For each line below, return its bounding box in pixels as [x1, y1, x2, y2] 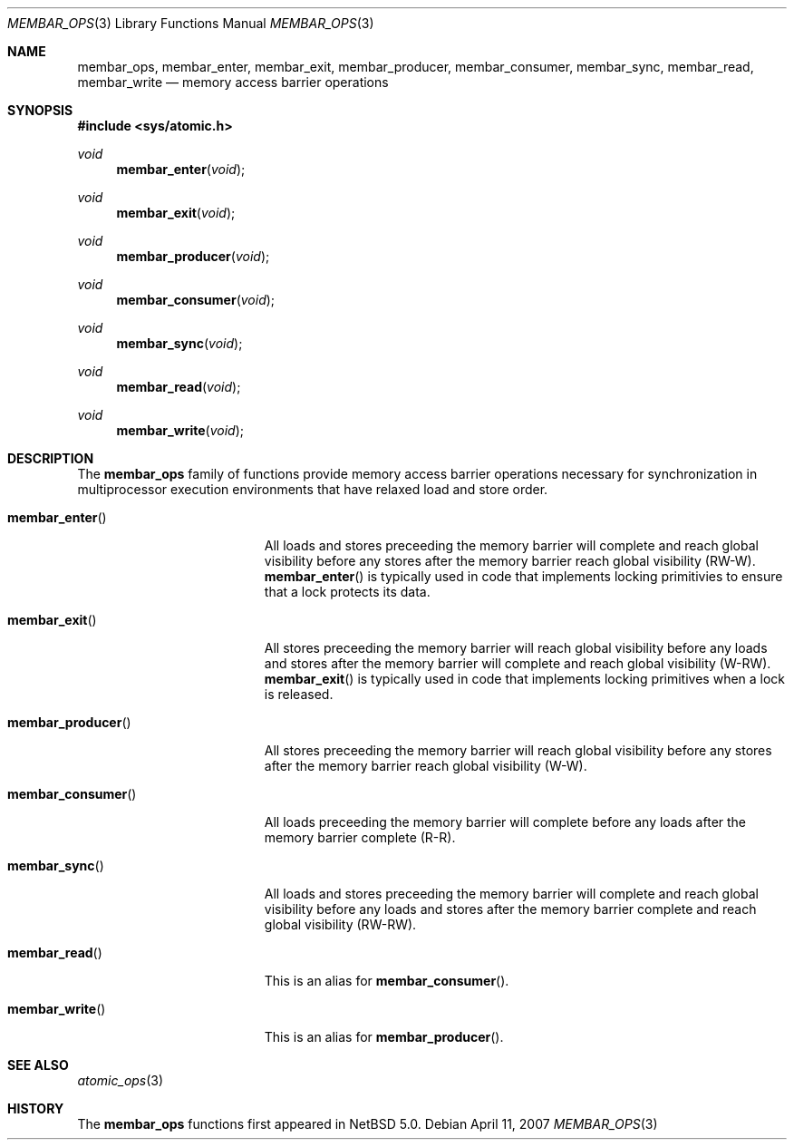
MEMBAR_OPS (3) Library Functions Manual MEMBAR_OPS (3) [7, 15, 374, 31]
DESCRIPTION [7, 451, 94, 466]
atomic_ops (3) [77, 1073, 164, 1088]
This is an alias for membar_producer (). [264, 1029, 504, 1045]
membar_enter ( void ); [116, 161, 246, 177]
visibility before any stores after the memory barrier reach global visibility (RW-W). [264, 553, 756, 569]
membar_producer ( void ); [116, 248, 270, 264]
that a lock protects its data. [264, 584, 431, 599]
